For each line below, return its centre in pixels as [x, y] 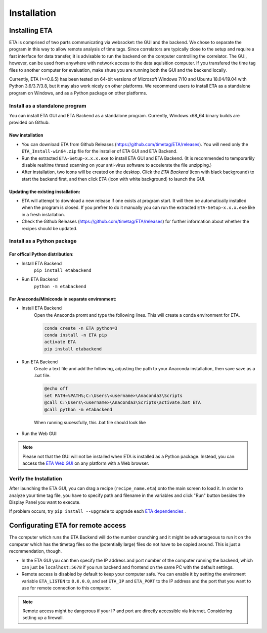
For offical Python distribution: [41, 254]
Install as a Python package [43, 241]
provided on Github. [29, 122]
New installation [26, 135]
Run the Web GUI [39, 434]
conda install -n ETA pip [76, 335]
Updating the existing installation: [45, 192]
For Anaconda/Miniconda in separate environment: [63, 299]
